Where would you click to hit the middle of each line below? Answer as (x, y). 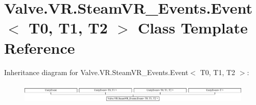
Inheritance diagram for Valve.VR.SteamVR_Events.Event (96, 72)
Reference (40, 47)
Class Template (193, 28)
